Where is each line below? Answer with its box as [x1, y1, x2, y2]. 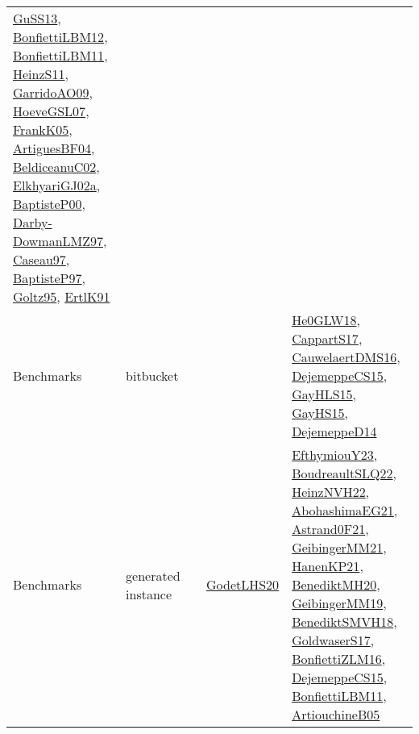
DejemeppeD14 [292, 422, 377, 440]
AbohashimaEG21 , [292, 501, 398, 519]
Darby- [13, 213, 52, 231]
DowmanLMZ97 [13, 231, 104, 250]
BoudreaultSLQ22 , [292, 464, 396, 482]
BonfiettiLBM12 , [13, 27, 108, 46]
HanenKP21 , [292, 557, 363, 575]
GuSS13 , [13, 9, 61, 27]
